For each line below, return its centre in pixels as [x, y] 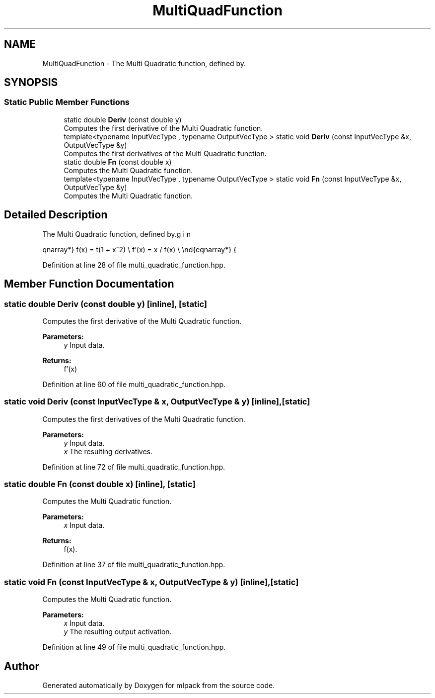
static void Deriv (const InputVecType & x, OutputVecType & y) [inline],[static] [157, 402]
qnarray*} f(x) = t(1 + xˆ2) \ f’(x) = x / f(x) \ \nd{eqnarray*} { [140, 249]
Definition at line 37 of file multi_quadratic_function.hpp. [134, 565]
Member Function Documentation [89, 284]
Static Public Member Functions [67, 102]
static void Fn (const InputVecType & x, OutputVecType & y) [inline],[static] [151, 582]
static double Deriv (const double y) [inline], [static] [106, 304]
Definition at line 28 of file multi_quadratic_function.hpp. [134, 265]
